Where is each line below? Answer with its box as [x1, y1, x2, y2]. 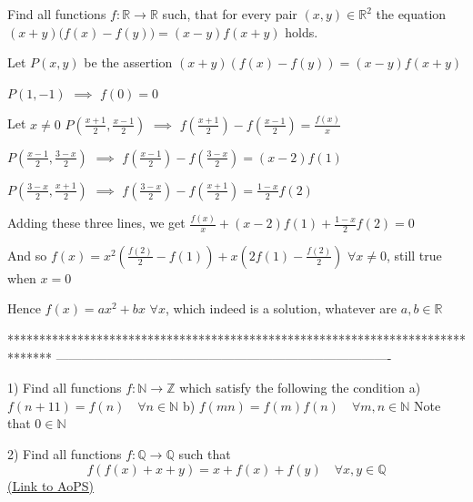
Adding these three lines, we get [7, 213, 186, 231]
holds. [285, 22, 318, 41]
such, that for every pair [162, 5, 297, 23]
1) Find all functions [7, 378, 122, 397]
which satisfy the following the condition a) [179, 378, 421, 397]
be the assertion [84, 53, 173, 72]
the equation [376, 5, 447, 23]
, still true [387, 245, 442, 264]
